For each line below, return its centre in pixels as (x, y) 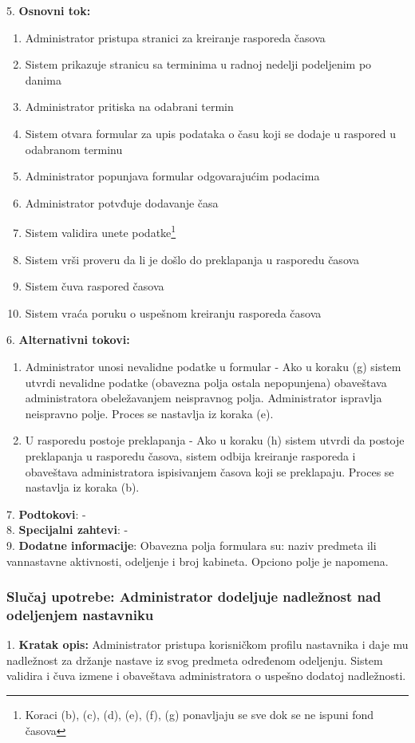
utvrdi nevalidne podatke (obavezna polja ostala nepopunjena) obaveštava (206, 382)
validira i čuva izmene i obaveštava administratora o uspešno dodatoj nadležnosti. (206, 676)
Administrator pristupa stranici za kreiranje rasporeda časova (175, 37)
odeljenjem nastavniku (80, 614)
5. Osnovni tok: (49, 10)
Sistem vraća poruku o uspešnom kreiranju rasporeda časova (173, 312)
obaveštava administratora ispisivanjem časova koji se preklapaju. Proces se (209, 471)
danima (43, 79)
